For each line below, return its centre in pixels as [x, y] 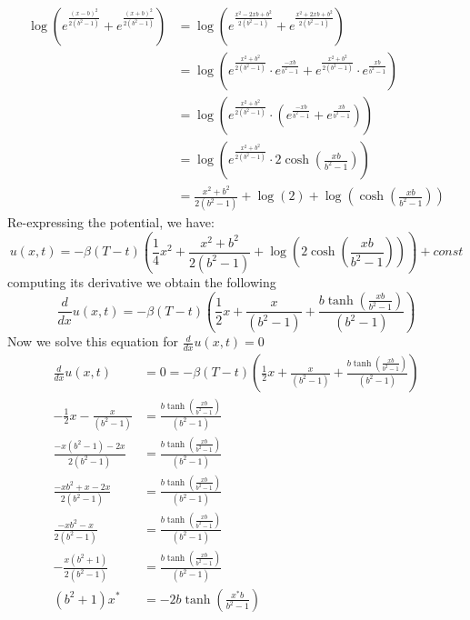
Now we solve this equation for [93, 341]
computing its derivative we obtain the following [142, 281]
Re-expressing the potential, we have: [111, 222]
